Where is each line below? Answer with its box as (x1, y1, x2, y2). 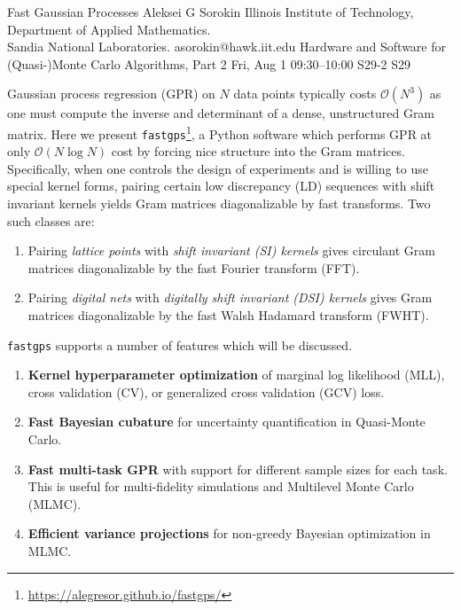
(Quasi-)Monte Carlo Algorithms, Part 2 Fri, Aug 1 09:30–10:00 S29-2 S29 (7, 54, 411, 73)
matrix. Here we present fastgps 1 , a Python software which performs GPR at (7, 121, 433, 143)
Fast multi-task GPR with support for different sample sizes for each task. (27, 459, 448, 478)
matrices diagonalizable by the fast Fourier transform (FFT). (27, 258, 360, 277)
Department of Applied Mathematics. (7, 20, 211, 38)
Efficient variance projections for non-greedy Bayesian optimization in (27, 524, 431, 543)
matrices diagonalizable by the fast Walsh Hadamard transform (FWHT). (27, 306, 429, 325)
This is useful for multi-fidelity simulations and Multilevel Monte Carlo (27, 477, 414, 496)
